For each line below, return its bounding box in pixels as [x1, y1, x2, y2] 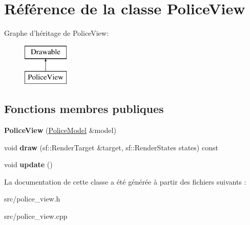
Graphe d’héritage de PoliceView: [4, 28, 109, 38]
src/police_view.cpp [4, 211, 68, 221]
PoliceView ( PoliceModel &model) [4, 125, 116, 136]
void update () [4, 159, 53, 170]
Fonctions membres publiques [4, 101, 164, 117]
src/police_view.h [4, 193, 60, 204]
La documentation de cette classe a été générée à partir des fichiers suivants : [4, 176, 246, 187]
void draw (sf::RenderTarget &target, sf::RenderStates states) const [4, 142, 218, 152]
